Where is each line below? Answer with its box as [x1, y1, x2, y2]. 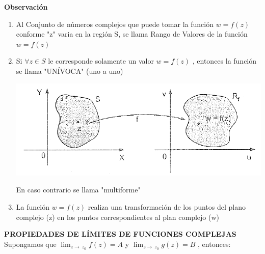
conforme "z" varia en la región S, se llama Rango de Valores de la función [16, 29, 248, 39]
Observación [4, 2, 48, 12]
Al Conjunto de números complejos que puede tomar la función [16, 18, 214, 29]
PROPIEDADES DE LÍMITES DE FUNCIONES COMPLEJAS [4, 229, 236, 239]
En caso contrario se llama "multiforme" [16, 184, 141, 195]
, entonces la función [192, 55, 257, 66]
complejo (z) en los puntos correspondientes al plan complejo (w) [16, 211, 219, 222]
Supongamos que [4, 238, 57, 249]
